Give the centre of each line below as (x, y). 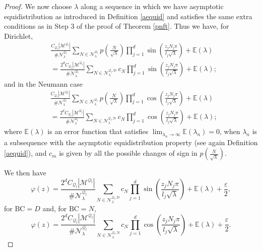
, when (230, 131)
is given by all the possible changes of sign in (128, 153)
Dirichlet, (19, 36)
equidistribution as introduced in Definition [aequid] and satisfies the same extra (128, 16)
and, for (55, 208)
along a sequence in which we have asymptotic (152, 6)
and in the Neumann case (44, 83)
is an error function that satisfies (98, 131)
